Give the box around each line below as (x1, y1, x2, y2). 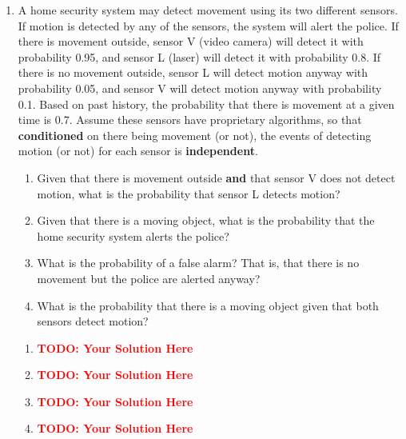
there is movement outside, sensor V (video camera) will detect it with (18, 33, 364, 50)
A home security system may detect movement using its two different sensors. (18, 2, 398, 18)
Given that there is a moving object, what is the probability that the (37, 212, 375, 229)
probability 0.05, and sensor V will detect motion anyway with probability (18, 79, 382, 96)
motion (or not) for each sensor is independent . (18, 142, 258, 159)
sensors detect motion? (37, 313, 149, 329)
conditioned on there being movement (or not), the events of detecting (18, 126, 372, 143)
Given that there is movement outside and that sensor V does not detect (37, 169, 396, 186)
